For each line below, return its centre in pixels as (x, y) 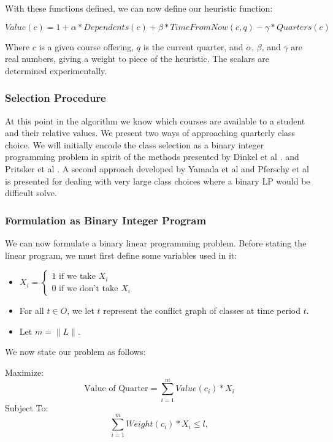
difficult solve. (31, 193)
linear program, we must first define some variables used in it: (121, 255)
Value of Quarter (116, 389)
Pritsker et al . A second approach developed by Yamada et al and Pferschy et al (157, 168)
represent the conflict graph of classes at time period (202, 311)
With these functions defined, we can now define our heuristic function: (139, 8)
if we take (77, 277)
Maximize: (24, 372)
